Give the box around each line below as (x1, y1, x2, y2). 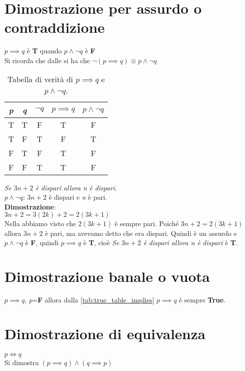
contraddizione (4, 17, 105, 37)
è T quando (27, 46, 62, 56)
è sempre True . (179, 295, 226, 305)
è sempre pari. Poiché (114, 218, 179, 229)
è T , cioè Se (83, 237, 120, 248)
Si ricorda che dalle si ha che (4, 55, 90, 65)
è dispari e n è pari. (48, 192, 107, 202)
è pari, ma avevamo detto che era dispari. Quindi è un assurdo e (45, 228, 237, 238)
